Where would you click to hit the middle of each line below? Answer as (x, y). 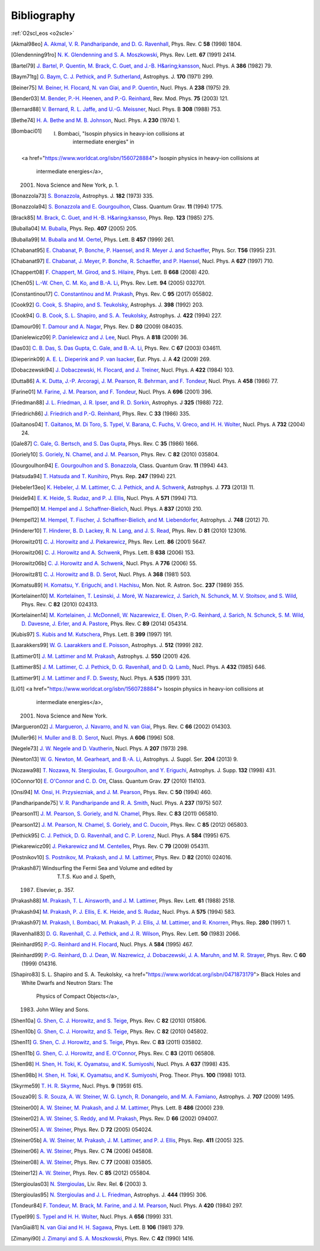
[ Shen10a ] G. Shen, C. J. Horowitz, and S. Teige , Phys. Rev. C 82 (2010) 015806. (109, 1020)
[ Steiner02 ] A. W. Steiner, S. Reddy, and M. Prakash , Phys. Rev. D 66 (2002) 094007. (115, 1119)
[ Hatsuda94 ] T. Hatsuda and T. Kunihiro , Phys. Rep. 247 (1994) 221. (94, 476)
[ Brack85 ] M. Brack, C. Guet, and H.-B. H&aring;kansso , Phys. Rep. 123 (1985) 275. (113, 217)
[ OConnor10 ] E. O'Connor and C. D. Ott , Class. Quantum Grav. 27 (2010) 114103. (108, 781)
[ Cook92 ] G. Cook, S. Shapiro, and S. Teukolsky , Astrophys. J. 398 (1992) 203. (107, 305)
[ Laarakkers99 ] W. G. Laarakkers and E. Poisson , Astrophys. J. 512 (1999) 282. (107, 645)
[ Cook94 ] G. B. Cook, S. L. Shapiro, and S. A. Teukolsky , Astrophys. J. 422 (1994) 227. (116, 316)
